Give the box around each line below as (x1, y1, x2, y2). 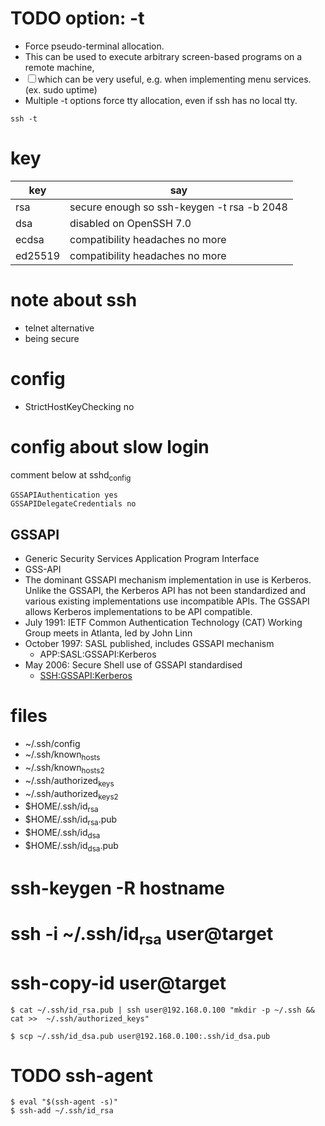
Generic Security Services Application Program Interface (24, 553, 260, 565)
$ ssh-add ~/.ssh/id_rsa (10, 1106, 114, 1116)
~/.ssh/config (24, 738, 81, 750)
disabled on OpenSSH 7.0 (69, 216, 192, 230)
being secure (24, 332, 80, 344)
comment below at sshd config (10, 468, 132, 483)
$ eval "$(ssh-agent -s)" (10, 1097, 118, 1107)
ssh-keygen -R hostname (10, 877, 226, 899)
